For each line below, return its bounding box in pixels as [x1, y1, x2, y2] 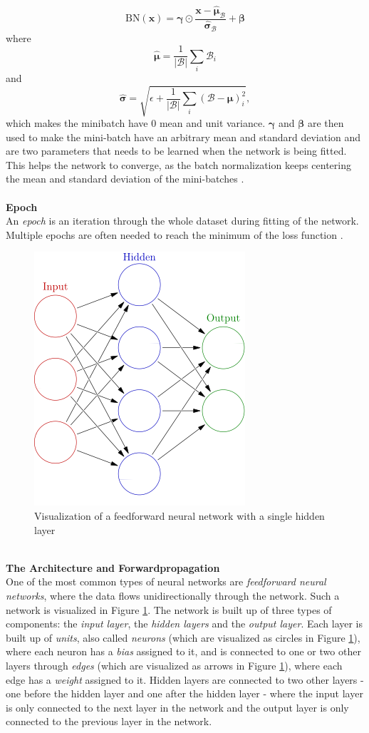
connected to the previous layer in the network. [6, 714, 212, 729]
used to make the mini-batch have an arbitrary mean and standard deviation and [6, 129, 361, 144]
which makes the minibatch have [6, 116, 148, 130]
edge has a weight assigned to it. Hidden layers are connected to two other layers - [6, 672, 364, 687]
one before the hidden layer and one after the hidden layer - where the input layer [6, 686, 363, 701]
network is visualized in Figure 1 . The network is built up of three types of [6, 602, 332, 617]
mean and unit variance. [159, 116, 266, 130]
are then [307, 116, 344, 130]
